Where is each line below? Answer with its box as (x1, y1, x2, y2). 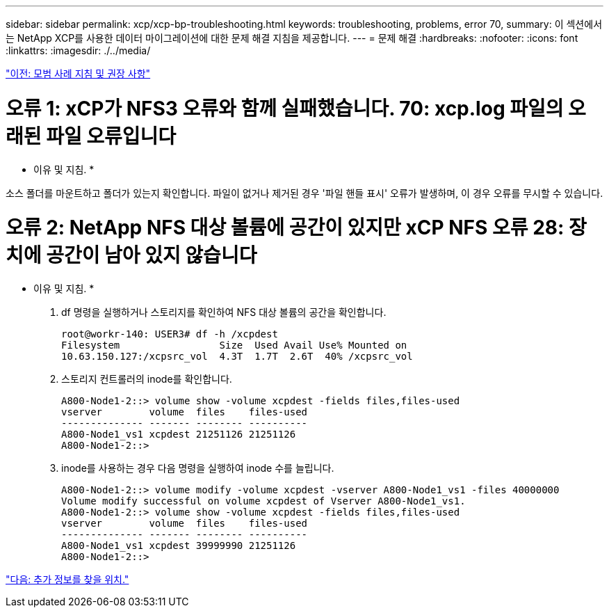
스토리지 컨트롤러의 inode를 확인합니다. (61, 373, 232, 385)
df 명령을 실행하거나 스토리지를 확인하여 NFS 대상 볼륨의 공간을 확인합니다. (61, 306, 387, 318)
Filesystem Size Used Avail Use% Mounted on (61, 340, 407, 351)
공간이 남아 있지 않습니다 (46, 244, 257, 268)
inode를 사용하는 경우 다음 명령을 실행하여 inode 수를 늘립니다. (61, 462, 334, 474)
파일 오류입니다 (46, 124, 177, 148)
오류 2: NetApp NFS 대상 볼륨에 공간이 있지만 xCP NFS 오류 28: (6, 216, 565, 240)
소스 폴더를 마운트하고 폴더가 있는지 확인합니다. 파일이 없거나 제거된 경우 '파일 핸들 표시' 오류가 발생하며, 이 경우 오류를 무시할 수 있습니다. (6, 186, 603, 199)
